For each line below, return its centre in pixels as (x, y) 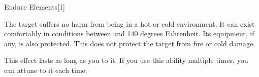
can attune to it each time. (46, 70)
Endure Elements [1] (35, 7)
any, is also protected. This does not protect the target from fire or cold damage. (130, 43)
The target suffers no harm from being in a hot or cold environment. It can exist (129, 23)
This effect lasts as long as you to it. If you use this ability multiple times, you (126, 60)
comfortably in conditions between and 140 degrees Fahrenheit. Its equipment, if (129, 33)
